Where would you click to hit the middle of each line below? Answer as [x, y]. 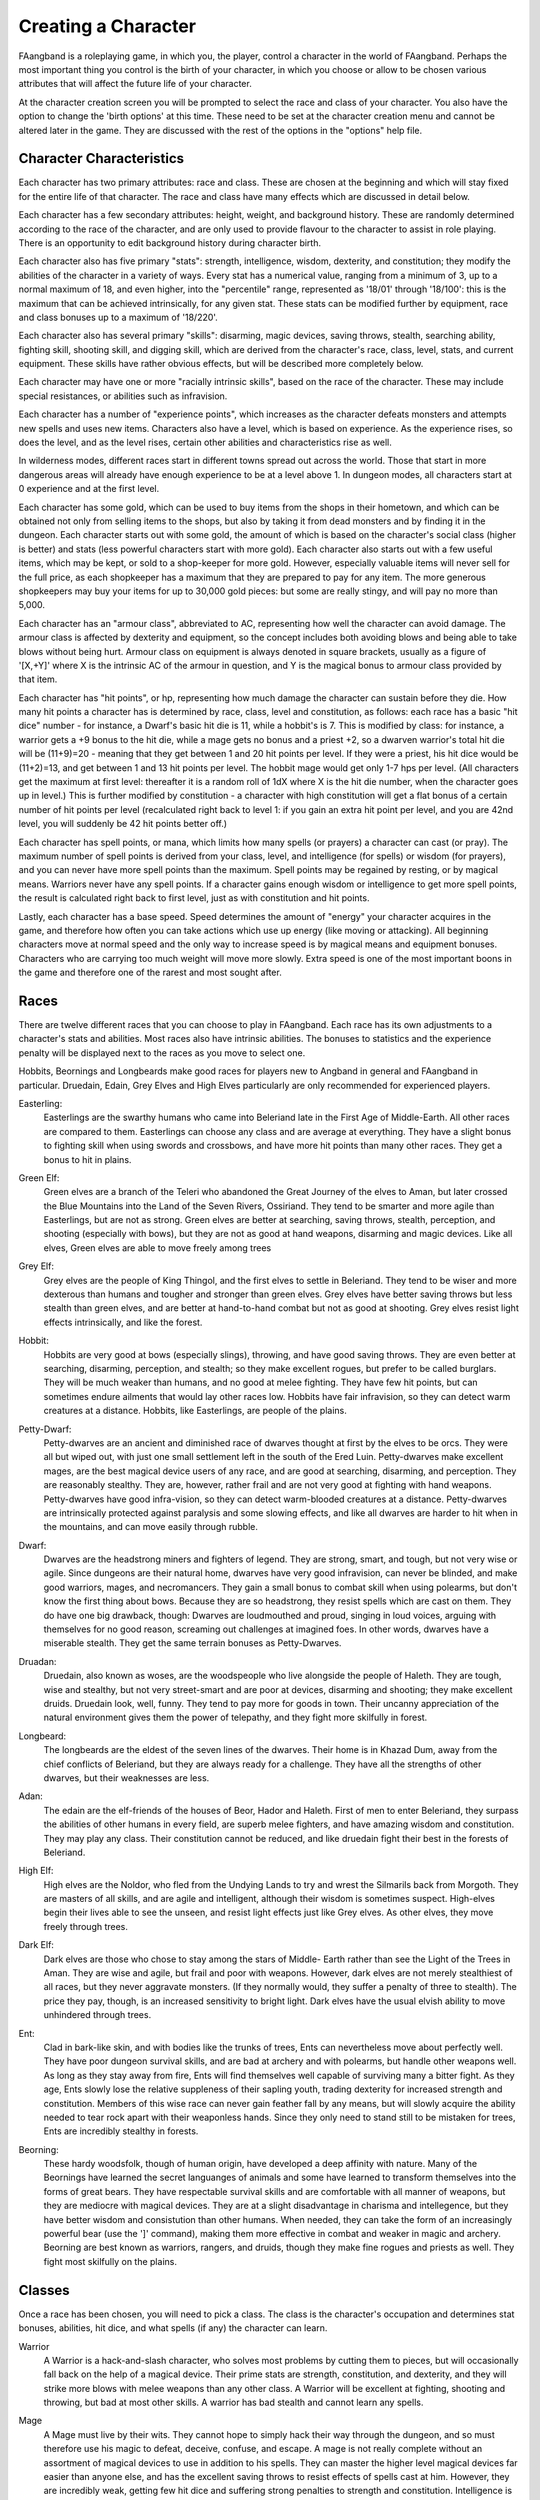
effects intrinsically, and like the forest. [123, 1322]
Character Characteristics [101, 158]
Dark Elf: [36, 1945]
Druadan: [37, 1661]
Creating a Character [107, 26]
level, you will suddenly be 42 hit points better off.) [123, 824]
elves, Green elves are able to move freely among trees [157, 1247]
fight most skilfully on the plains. [110, 2261]
